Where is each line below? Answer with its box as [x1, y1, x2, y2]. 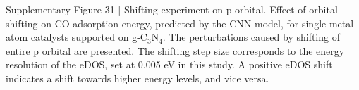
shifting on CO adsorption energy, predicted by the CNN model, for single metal [6, 15, 354, 30]
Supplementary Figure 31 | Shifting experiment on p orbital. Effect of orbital [6, 2, 338, 16]
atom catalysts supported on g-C [6, 30, 147, 44]
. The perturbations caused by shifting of [162, 30, 340, 44]
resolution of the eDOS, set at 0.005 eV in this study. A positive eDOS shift [6, 57, 333, 72]
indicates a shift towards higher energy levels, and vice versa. [6, 70, 269, 85]
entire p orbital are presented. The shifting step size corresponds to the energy [6, 43, 345, 58]
